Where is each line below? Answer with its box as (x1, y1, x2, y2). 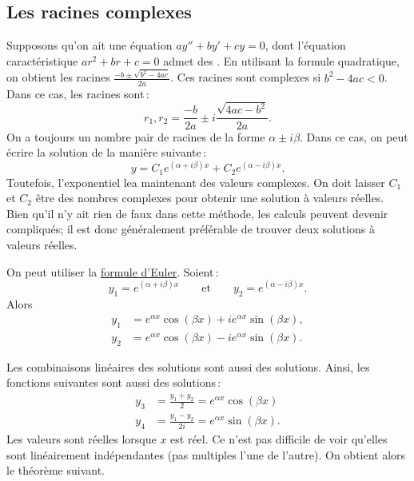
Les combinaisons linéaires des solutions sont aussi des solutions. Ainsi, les (6, 358, 370, 375)
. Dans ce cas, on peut (300, 128, 408, 145)
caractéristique (6, 52, 78, 69)
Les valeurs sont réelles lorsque (6, 431, 157, 447)
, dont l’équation (265, 37, 346, 54)
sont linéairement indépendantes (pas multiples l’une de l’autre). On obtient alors (6, 446, 406, 463)
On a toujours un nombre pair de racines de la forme (6, 128, 265, 145)
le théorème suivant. (6, 462, 105, 479)
